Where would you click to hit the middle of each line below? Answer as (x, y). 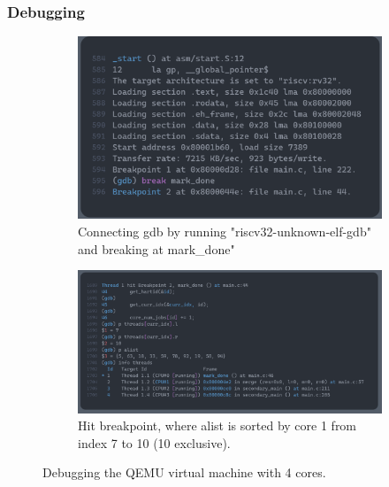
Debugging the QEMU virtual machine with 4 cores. (184, 472)
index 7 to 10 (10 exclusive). (154, 442)
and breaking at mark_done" (156, 248)
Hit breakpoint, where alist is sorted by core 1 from (217, 425)
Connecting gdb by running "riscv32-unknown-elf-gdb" (225, 232)
